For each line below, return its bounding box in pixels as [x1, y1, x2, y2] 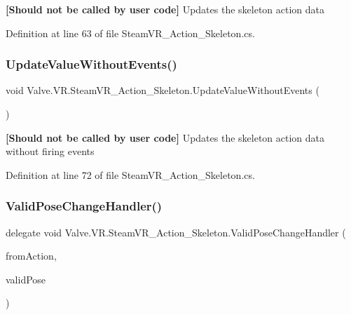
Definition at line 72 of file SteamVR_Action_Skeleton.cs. [6, 167, 255, 182]
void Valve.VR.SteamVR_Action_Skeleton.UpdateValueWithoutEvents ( [6, 83, 319, 98]
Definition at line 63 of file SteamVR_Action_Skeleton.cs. [6, 25, 255, 40]
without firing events [6, 144, 95, 159]
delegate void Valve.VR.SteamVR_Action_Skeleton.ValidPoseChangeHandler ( [6, 224, 346, 239]
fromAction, [6, 248, 57, 263]
